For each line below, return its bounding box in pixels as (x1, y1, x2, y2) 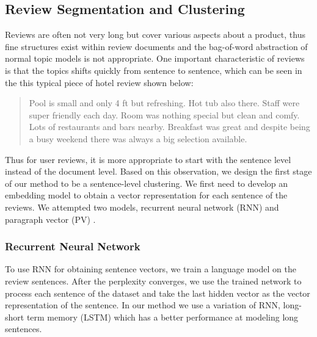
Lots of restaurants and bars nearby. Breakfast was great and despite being (29, 120, 310, 133)
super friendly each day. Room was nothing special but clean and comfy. (29, 108, 300, 121)
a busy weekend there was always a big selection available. (29, 132, 247, 145)
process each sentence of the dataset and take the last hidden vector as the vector (5, 286, 310, 299)
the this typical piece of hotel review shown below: (5, 76, 194, 89)
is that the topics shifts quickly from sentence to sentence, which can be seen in (5, 63, 302, 76)
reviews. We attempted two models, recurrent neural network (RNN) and (5, 200, 279, 213)
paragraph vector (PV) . (5, 212, 96, 225)
